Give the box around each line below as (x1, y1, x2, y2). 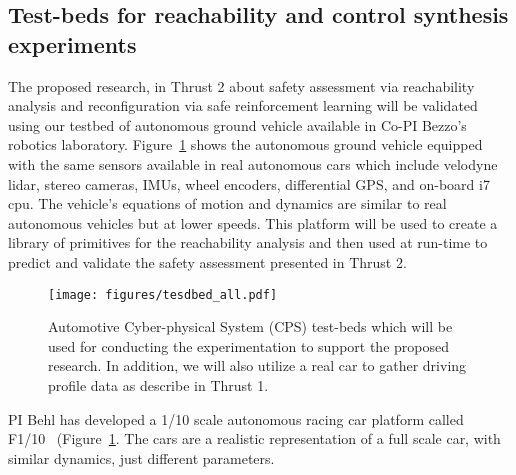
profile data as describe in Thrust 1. (48, 374, 269, 395)
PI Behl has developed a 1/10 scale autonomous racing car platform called (8, 408, 464, 429)
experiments (8, 28, 137, 59)
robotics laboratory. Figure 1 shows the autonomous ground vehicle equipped (8, 134, 483, 155)
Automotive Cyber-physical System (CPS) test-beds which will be (48, 316, 453, 337)
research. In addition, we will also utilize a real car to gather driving (48, 355, 467, 376)
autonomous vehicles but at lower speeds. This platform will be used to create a (8, 212, 498, 233)
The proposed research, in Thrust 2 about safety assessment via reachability (8, 75, 475, 96)
